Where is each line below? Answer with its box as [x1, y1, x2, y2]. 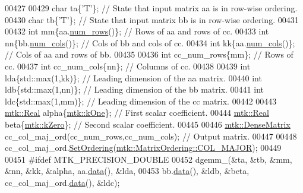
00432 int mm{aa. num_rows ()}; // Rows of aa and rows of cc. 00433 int [5, 25, 269, 37]
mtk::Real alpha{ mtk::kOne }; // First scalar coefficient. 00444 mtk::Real [5, 106, 269, 119]
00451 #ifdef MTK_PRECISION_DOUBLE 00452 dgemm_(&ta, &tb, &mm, [5, 153, 292, 165]
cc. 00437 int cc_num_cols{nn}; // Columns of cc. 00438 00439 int [5, 59, 251, 72]
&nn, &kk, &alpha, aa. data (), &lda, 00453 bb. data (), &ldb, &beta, [5, 164, 250, 177]
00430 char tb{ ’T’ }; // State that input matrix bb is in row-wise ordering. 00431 [5, 13, 299, 26]
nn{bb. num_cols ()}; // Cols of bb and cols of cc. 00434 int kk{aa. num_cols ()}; [5, 36, 295, 49]
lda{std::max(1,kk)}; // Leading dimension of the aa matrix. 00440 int [5, 71, 262, 84]
